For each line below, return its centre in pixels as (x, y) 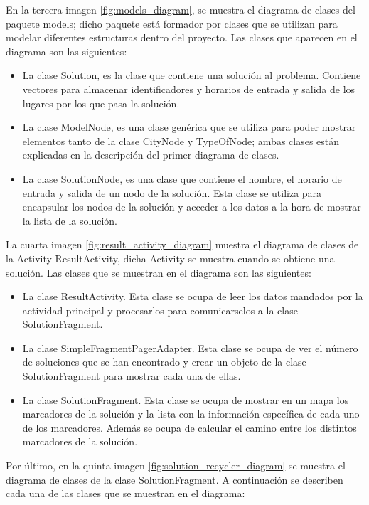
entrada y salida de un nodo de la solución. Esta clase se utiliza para (172, 192)
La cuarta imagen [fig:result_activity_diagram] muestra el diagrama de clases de (182, 244)
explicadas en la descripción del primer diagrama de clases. (151, 155)
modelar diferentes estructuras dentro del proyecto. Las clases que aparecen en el (182, 37)
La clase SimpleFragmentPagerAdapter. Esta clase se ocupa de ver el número (190, 347)
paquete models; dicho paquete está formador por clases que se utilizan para (172, 23)
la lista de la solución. (70, 220)
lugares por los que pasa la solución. (101, 103)
